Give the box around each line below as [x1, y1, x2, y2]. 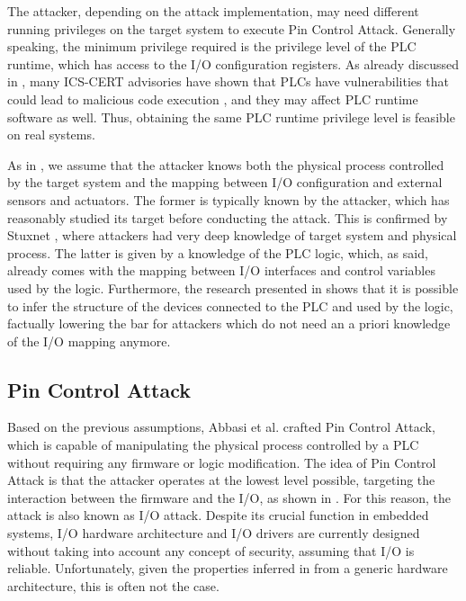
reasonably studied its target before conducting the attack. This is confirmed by [7, 208, 448, 227]
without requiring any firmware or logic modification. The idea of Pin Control [7, 453, 436, 471]
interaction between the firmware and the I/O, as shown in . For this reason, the [7, 488, 452, 507]
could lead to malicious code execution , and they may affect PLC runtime [7, 89, 418, 108]
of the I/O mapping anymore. [7, 331, 171, 350]
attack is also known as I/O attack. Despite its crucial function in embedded [7, 506, 429, 525]
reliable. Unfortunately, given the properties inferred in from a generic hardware [7, 559, 448, 578]
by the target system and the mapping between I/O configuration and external [7, 173, 443, 192]
